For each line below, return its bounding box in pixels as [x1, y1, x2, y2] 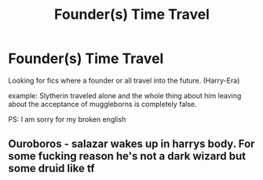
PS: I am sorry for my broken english [8, 114, 126, 123]
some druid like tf [8, 162, 95, 175]
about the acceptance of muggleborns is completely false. [8, 99, 198, 108]
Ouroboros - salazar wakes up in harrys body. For [8, 138, 255, 151]
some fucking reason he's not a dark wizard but [8, 149, 247, 163]
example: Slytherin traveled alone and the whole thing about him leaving [8, 90, 242, 100]
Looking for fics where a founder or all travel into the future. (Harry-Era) [8, 75, 240, 85]
